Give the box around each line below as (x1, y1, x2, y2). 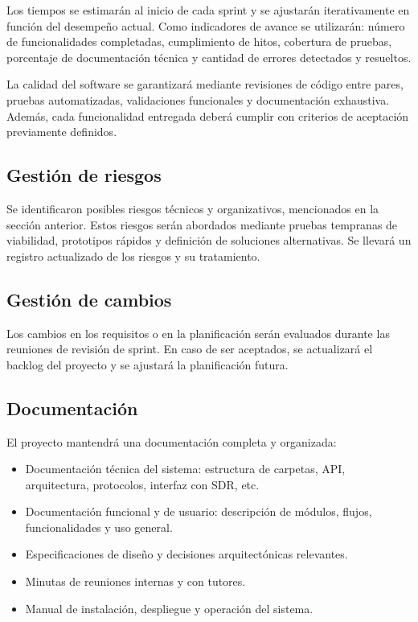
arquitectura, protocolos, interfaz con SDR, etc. (25, 476, 260, 492)
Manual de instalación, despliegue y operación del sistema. (25, 599, 313, 616)
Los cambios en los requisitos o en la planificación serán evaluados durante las (6, 324, 390, 341)
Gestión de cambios (6, 286, 172, 311)
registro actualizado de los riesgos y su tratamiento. (6, 247, 260, 264)
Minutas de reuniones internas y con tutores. (25, 573, 246, 590)
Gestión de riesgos (6, 163, 162, 187)
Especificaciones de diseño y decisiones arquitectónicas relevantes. (25, 546, 348, 562)
